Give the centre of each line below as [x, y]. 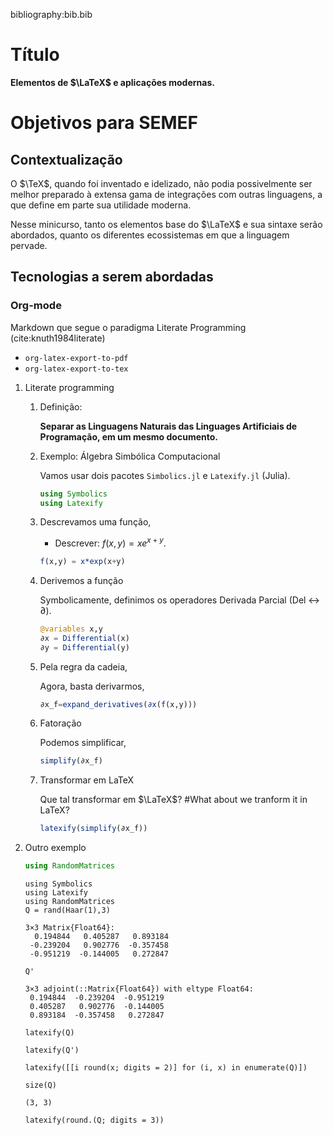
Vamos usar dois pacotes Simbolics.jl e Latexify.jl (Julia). [165, 475]
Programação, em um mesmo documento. [128, 436]
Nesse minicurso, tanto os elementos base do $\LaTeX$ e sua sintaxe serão [166, 224]
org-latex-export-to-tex [76, 369]
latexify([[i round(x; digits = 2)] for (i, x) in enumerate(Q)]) [166, 1068]
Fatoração [60, 723]
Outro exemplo [55, 848]
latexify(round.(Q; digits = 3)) [94, 1120]
